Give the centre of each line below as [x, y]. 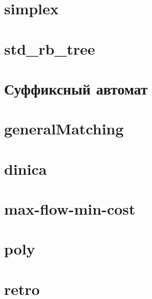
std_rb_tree [50, 48]
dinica [26, 168]
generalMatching [64, 129]
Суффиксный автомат [76, 88]
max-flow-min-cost [70, 209]
